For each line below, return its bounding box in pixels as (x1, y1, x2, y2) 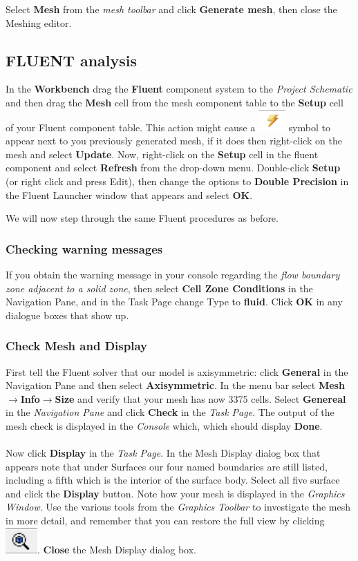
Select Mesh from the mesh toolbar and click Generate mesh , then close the (6, 2, 337, 16)
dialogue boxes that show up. (6, 307, 129, 322)
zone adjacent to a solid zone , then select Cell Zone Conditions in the (6, 280, 313, 295)
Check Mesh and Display (6, 337, 147, 354)
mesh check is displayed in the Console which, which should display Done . (6, 418, 323, 432)
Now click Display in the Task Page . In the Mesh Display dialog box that (6, 446, 321, 460)
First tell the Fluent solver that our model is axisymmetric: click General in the (6, 364, 348, 379)
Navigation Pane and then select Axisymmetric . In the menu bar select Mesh (6, 378, 345, 392)
